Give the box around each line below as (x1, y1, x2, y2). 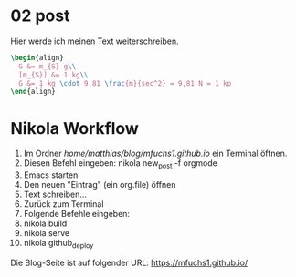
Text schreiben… (23, 189, 88, 200)
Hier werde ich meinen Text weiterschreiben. (10, 36, 179, 46)
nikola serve (23, 228, 70, 239)
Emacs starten (23, 169, 79, 180)
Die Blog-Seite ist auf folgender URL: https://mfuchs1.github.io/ (10, 257, 248, 268)
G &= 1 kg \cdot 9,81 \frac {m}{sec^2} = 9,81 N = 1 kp (18, 78, 232, 87)
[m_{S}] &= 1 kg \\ (18, 70, 90, 79)
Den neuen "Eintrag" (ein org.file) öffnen (23, 180, 176, 190)
